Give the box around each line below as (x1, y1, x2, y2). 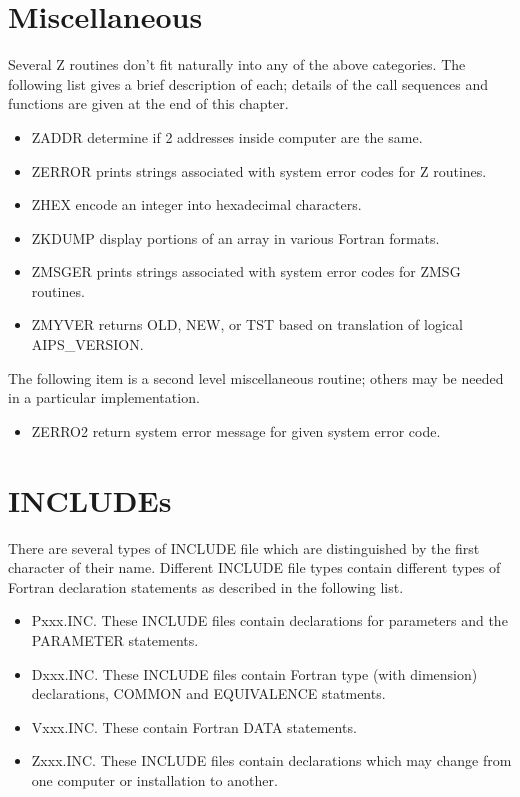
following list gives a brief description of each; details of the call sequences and (8, 73, 489, 94)
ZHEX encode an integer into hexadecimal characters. (31, 194, 362, 215)
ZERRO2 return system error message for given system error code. (31, 420, 441, 441)
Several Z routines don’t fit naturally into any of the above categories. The (8, 54, 466, 75)
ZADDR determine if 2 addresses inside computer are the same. (31, 126, 423, 147)
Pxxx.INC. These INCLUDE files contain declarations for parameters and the (31, 610, 508, 631)
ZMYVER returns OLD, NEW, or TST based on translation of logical (31, 314, 463, 335)
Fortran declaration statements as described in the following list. (8, 576, 404, 597)
